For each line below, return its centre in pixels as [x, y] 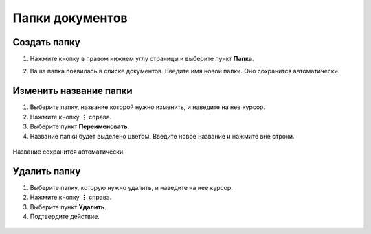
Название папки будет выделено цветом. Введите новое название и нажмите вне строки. [162, 136]
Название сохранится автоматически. [69, 152]
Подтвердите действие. [65, 217]
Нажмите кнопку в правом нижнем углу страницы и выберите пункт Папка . [142, 59]
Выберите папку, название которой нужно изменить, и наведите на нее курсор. [148, 107]
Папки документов [70, 18]
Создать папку [46, 42]
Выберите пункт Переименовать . [80, 126]
